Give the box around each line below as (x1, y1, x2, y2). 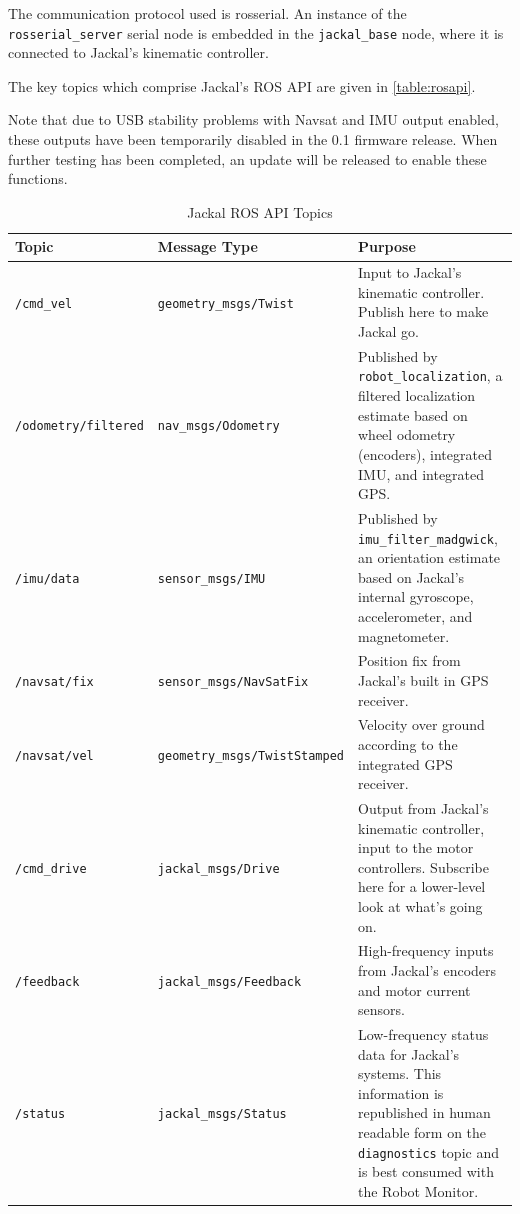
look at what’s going (358, 896, 483, 917)
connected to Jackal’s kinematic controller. (8, 42, 269, 63)
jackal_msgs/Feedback (157, 974, 302, 989)
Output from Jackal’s (358, 798, 489, 819)
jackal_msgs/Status (157, 1107, 287, 1122)
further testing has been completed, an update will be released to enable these (8, 148, 487, 169)
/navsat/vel (15, 748, 94, 763)
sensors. (358, 999, 405, 1020)
